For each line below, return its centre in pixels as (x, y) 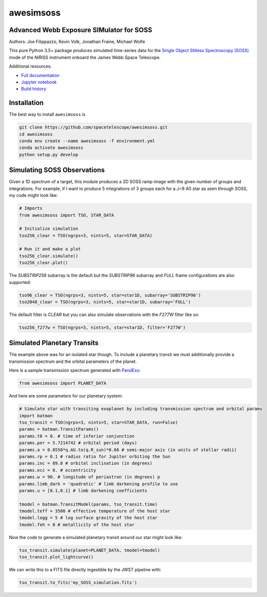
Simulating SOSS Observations (57, 170)
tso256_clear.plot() (43, 263)
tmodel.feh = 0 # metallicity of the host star (77, 524)
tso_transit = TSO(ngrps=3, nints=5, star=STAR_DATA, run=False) (99, 422)
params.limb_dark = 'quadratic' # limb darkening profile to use (99, 484)
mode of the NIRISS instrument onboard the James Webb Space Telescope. (85, 57)
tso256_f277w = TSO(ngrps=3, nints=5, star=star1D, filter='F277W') (102, 327)
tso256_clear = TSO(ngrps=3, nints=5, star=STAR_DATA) (86, 235)
